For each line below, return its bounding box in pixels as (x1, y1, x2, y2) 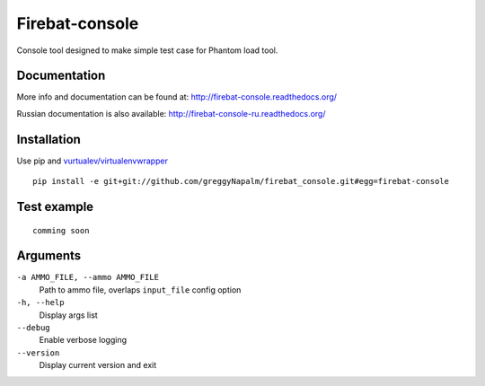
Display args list (39, 310, 98, 320)
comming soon (32, 225, 90, 235)
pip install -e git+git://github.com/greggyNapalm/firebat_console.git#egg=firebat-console (32, 176, 449, 187)
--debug (16, 323, 51, 333)
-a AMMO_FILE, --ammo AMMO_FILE (16, 272, 159, 283)
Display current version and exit (39, 360, 157, 371)
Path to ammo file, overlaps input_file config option (39, 284, 242, 295)
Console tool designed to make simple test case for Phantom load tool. (16, 45, 278, 56)
